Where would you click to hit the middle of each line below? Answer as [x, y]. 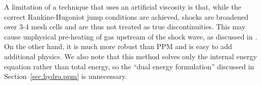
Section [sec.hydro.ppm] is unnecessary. [66, 76]
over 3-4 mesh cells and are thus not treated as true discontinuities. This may [125, 27]
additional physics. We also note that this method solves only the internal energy [130, 56]
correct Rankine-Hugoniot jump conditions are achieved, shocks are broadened [126, 16]
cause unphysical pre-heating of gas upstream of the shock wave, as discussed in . [131, 36]
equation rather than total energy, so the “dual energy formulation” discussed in [129, 66]
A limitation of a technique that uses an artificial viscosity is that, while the [123, 7]
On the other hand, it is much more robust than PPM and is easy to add [118, 46]
